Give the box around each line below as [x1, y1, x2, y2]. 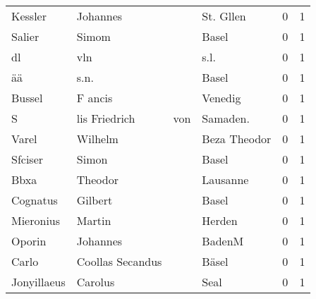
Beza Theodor [202, 130, 272, 147]
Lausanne [202, 171, 249, 188]
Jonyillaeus [11, 274, 66, 290]
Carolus [76, 274, 115, 290]
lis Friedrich [76, 110, 135, 126]
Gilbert [76, 192, 113, 208]
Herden [202, 212, 238, 228]
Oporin [11, 233, 47, 249]
